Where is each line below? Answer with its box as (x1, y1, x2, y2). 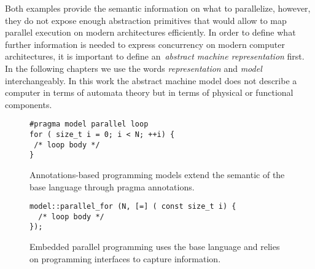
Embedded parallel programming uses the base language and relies (29, 240, 280, 253)
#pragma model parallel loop (29, 120, 149, 129)
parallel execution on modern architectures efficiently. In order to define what (5, 26, 296, 39)
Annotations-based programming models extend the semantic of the (29, 168, 285, 181)
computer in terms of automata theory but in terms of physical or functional (5, 86, 294, 99)
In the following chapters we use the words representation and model (5, 61, 262, 74)
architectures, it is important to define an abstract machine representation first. (5, 50, 305, 63)
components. (5, 98, 52, 111)
